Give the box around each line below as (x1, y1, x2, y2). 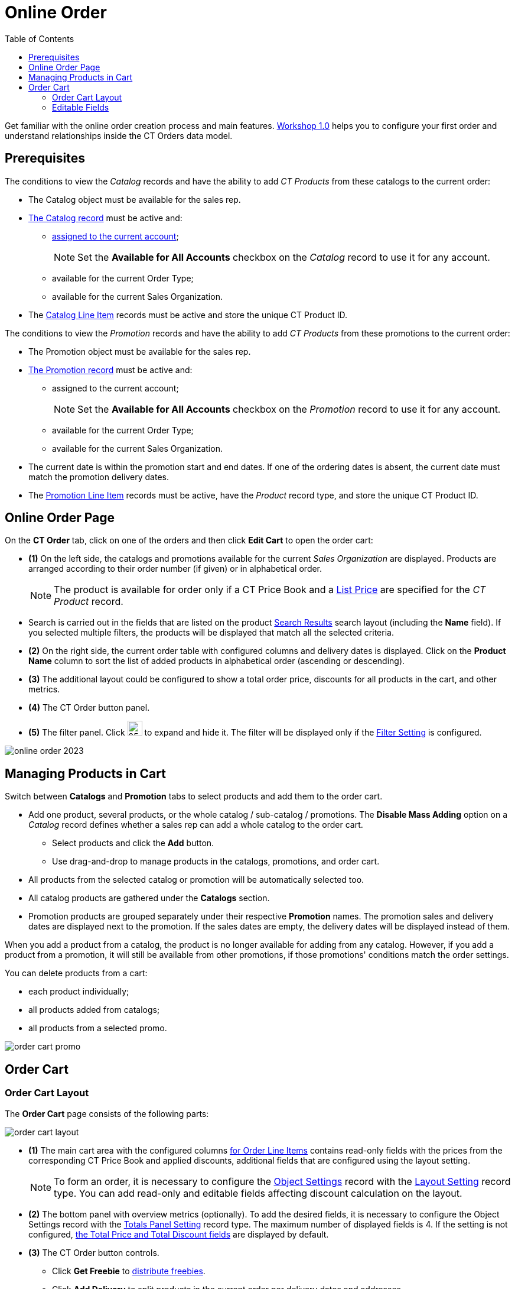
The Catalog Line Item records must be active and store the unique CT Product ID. (28, 309, 348, 320)
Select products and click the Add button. (52, 838, 214, 848)
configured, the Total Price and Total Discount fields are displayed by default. (28, 1229, 329, 1239)
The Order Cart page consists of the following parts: (5, 1108, 209, 1119)
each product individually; (28, 986, 129, 997)
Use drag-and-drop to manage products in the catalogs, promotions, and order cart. (52, 856, 380, 867)
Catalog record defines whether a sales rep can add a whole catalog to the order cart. (28, 820, 363, 830)
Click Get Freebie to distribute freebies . (52, 1265, 206, 1276)
